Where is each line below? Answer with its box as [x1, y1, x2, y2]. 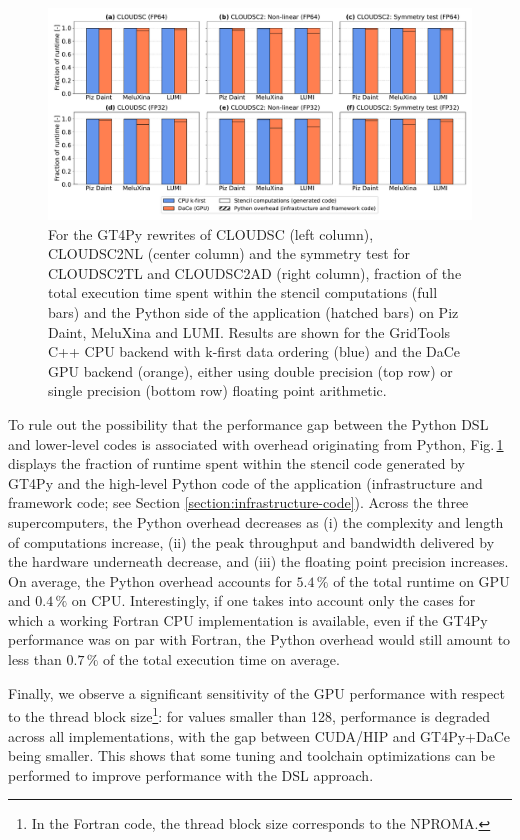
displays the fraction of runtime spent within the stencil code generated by [8, 453, 465, 474]
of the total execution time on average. [103, 649, 340, 670]
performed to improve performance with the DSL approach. [8, 764, 374, 785]
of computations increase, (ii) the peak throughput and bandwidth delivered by [8, 531, 495, 552]
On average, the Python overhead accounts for [8, 570, 292, 591]
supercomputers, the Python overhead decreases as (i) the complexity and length [8, 511, 504, 532]
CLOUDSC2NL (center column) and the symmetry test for [48, 243, 411, 264]
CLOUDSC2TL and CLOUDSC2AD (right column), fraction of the [48, 262, 462, 283]
